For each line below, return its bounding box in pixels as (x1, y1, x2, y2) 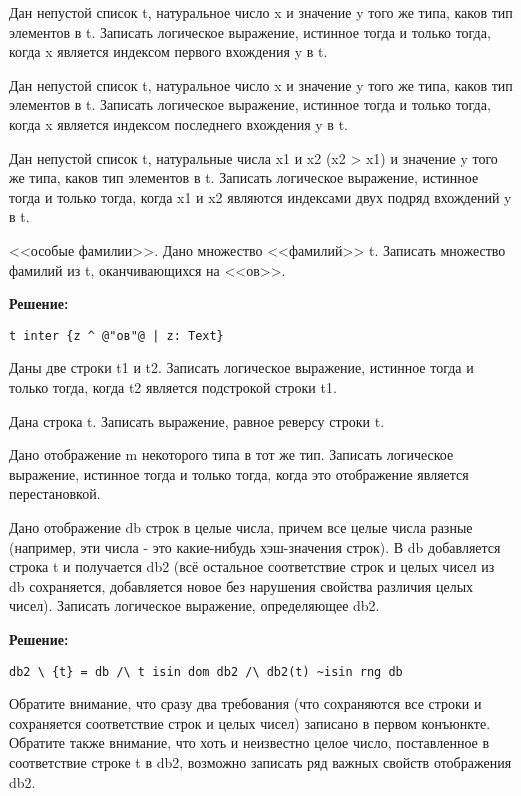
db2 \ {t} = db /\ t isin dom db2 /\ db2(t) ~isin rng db (9, 664, 403, 679)
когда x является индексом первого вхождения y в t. (9, 41, 328, 62)
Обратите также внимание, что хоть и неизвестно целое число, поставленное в (9, 732, 490, 753)
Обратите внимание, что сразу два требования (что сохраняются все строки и (9, 693, 482, 714)
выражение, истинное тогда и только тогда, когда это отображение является (9, 463, 469, 484)
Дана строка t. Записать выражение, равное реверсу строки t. (9, 410, 385, 431)
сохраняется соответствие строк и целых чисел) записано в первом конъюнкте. (9, 712, 491, 733)
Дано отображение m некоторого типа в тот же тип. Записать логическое (9, 444, 454, 465)
